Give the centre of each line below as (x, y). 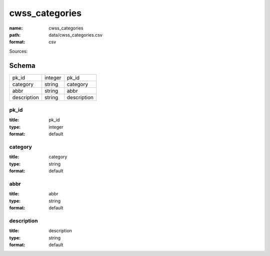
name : (16, 28)
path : (15, 35)
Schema (22, 65)
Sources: (18, 51)
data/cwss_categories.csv (75, 35)
